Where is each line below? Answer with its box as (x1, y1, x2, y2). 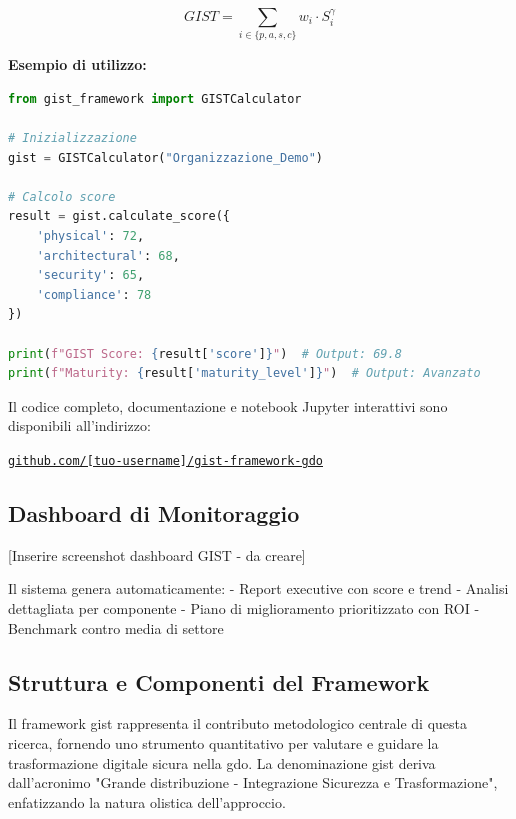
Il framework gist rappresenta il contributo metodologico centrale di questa (8, 713, 467, 734)
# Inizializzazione (8, 131, 137, 146)
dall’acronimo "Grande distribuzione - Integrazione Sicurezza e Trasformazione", (8, 772, 498, 793)
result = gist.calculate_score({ (8, 209, 230, 224)
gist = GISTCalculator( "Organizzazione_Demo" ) (8, 150, 324, 165)
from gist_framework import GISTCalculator (8, 91, 302, 106)
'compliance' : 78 (36, 287, 152, 302)
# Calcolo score (8, 189, 116, 204)
